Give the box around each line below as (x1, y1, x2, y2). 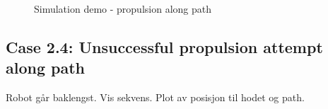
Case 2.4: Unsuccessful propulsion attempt (6, 35, 323, 57)
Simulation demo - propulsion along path (34, 1, 211, 16)
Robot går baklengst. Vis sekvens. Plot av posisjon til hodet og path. (6, 90, 305, 105)
